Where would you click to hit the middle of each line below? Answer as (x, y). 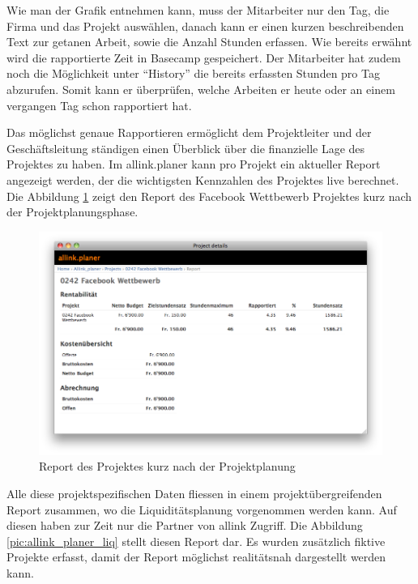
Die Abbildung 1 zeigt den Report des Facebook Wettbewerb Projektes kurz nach (209, 196)
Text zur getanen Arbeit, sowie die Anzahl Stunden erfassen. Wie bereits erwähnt (209, 42)
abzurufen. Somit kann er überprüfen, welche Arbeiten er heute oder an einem (201, 89)
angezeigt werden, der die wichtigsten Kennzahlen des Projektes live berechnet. (203, 179)
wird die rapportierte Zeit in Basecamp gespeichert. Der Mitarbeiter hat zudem (204, 57)
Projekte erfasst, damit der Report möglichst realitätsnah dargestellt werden (196, 557)
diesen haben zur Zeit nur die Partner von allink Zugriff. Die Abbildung (185, 525)
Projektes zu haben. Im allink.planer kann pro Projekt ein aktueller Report (194, 164)
